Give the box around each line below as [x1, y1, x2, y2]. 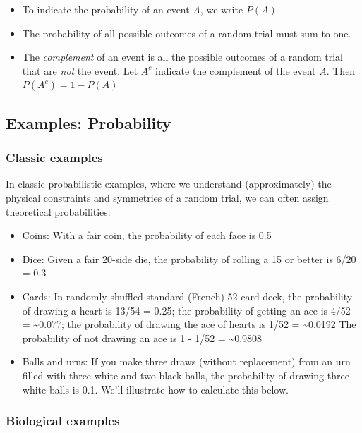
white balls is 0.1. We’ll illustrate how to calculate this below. [22, 382, 289, 396]
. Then [326, 63, 356, 78]
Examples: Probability [6, 111, 171, 133]
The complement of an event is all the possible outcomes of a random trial [22, 49, 343, 64]
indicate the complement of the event [155, 63, 316, 78]
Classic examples [6, 149, 103, 166]
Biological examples [6, 412, 120, 429]
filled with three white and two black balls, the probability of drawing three [22, 367, 349, 382]
